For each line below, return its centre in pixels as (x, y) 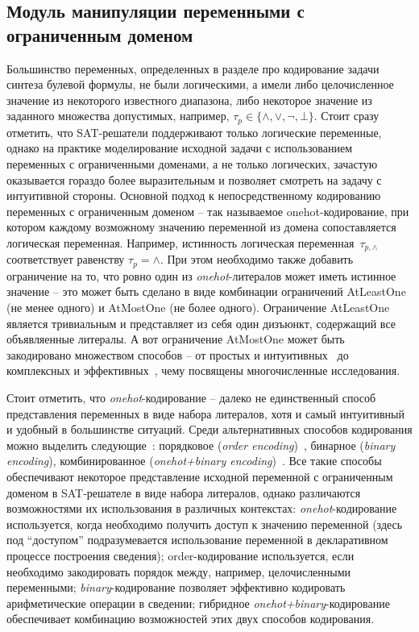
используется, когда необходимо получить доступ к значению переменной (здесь (205, 524)
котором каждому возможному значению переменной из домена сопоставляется (201, 227)
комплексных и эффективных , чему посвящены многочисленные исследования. (203, 370)
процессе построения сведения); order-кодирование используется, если (180, 555)
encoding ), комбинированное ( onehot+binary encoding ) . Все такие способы (194, 461)
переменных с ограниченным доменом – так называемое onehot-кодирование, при (208, 211)
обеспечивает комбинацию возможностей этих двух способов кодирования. (191, 619)
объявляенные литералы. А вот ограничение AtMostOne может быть (176, 339)
